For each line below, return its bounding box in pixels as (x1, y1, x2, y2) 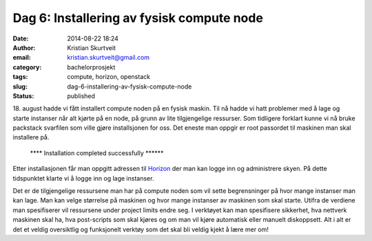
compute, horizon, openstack (67, 73, 151, 81)
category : (12, 62, 42, 71)
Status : (12, 91, 34, 100)
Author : (12, 43, 36, 51)
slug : (12, 82, 28, 91)
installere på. (12, 133, 50, 141)
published (67, 91, 96, 100)
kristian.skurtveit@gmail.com (67, 54, 150, 62)
